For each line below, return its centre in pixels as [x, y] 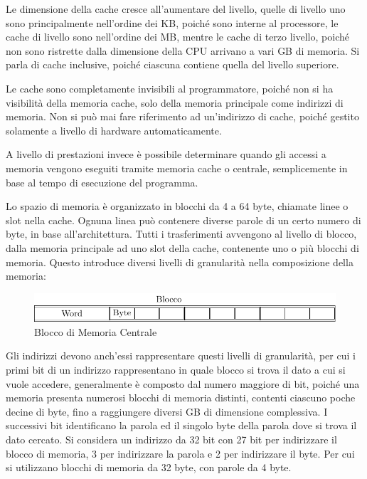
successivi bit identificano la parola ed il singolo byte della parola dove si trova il [181, 425]
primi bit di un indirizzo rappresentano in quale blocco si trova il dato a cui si [176, 370]
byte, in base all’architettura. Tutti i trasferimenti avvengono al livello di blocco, [181, 234]
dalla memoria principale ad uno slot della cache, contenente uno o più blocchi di [182, 247]
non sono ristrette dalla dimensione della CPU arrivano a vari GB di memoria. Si [183, 50]
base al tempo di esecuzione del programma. [102, 182]
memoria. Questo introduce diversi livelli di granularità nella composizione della [180, 262]
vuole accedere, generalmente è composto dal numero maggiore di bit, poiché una [183, 383]
